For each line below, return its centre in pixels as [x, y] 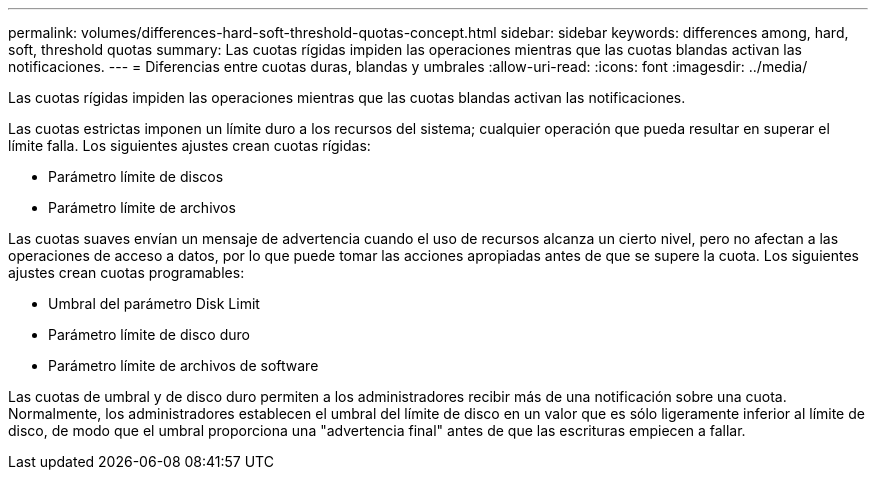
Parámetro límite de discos [136, 176]
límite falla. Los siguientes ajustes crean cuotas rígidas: [189, 145]
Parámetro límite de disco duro [149, 334]
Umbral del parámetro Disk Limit [154, 303]
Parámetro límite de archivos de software [183, 365]
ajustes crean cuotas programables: [126, 272]
